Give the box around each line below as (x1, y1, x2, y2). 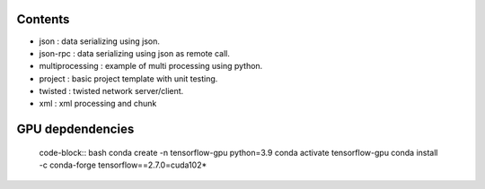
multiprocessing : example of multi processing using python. (39, 61, 263, 72)
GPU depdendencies (16, 122, 135, 137)
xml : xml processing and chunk (39, 99, 157, 109)
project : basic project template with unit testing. (39, 73, 218, 84)
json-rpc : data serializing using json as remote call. (39, 47, 231, 58)
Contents (16, 12, 70, 27)
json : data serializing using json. (39, 36, 161, 47)
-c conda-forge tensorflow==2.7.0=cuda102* (39, 159, 207, 170)
